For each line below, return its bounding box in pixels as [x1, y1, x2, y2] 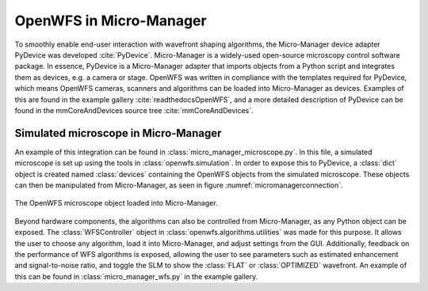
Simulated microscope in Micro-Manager [14, 127, 222, 140]
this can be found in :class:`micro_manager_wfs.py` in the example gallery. [14, 271, 258, 281]
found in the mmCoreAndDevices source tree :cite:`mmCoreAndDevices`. [14, 105, 254, 115]
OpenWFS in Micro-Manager [14, 12, 207, 29]
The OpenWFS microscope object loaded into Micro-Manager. [14, 198, 218, 208]
